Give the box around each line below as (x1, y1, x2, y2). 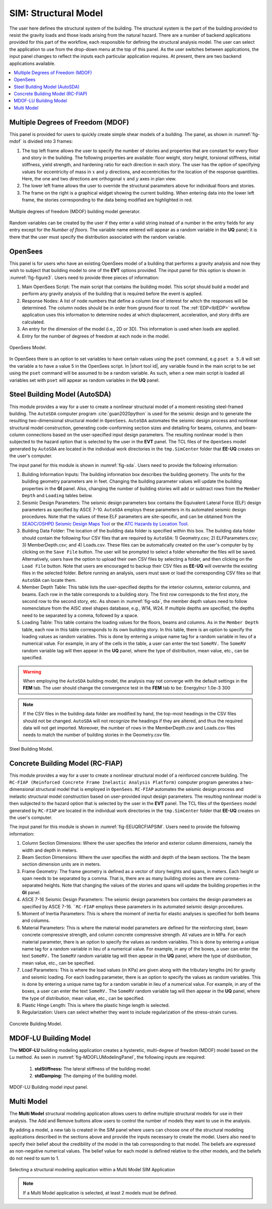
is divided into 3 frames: (23, 139, 73, 145)
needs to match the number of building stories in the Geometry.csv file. (23, 732, 171, 738)
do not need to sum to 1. (9, 1155, 60, 1161)
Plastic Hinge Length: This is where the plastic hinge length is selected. (22, 1002, 170, 1009)
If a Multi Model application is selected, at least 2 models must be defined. (23, 1189, 177, 1196)
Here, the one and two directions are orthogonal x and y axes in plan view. (22, 176, 177, 182)
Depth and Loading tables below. (22, 493, 93, 499)
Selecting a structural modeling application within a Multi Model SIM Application (9, 1166, 175, 1172)
